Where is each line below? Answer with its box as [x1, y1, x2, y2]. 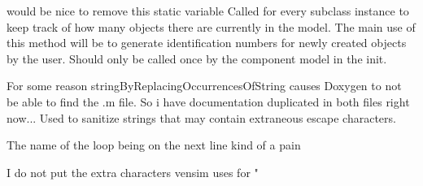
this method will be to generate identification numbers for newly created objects [7, 34, 407, 51]
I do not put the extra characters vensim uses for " [7, 163, 259, 180]
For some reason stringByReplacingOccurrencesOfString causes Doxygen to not [7, 77, 402, 94]
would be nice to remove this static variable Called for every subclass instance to [7, 2, 409, 19]
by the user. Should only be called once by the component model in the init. [7, 50, 387, 67]
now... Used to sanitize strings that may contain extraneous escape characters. [7, 109, 396, 126]
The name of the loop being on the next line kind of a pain [7, 136, 301, 154]
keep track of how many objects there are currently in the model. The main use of [7, 18, 416, 35]
